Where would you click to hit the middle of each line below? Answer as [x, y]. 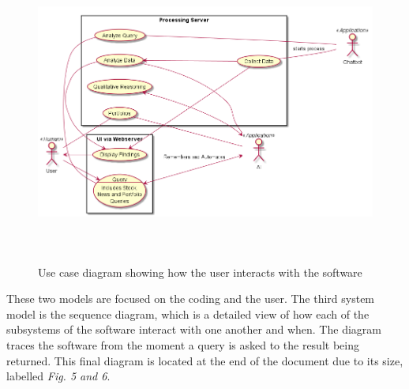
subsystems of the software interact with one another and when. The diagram [194, 329]
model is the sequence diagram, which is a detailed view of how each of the [188, 313]
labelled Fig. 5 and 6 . [58, 376]
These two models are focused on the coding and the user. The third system [191, 298]
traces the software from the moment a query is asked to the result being [183, 344]
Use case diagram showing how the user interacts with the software [200, 272]
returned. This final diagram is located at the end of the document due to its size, [205, 360]
